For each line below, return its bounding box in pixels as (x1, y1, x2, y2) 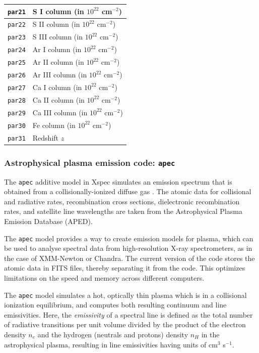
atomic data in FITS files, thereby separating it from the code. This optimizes (4, 262, 245, 273)
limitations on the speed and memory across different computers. (4, 272, 205, 283)
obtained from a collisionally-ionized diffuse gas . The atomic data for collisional (4, 186, 251, 197)
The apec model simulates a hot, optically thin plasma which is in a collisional (4, 289, 247, 300)
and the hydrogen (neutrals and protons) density (37, 329, 188, 339)
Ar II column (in (32, 57, 84, 67)
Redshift (32, 132, 59, 143)
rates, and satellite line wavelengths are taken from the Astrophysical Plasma (4, 206, 242, 216)
